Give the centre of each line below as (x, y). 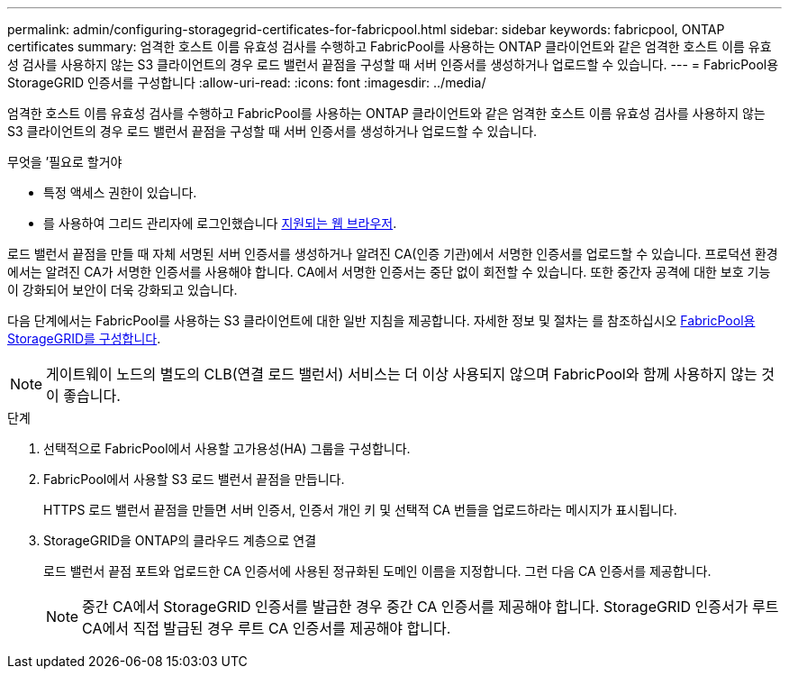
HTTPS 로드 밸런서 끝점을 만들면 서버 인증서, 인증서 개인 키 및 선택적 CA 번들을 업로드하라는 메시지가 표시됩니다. (360, 510)
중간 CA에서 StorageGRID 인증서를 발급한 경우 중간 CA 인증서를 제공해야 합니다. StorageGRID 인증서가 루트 (431, 607)
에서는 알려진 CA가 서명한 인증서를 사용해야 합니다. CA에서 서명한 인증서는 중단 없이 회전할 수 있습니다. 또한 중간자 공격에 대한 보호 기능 (389, 272)
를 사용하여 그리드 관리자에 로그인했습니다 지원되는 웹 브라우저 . (220, 223)
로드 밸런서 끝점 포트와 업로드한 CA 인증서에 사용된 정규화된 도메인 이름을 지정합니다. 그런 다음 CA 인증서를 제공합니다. (377, 571)
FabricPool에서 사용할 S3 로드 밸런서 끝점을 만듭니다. (194, 479)
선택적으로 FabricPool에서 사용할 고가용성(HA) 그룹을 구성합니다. (227, 448)
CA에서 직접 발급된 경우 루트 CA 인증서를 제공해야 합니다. (267, 628)
